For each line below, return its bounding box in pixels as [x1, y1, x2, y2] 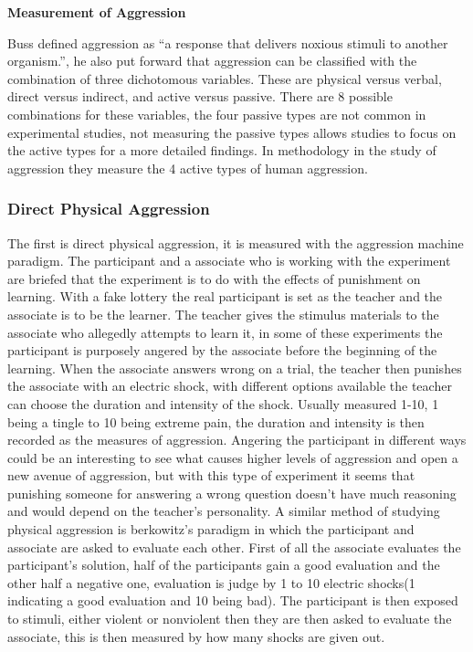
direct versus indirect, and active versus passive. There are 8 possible [7, 87, 393, 106]
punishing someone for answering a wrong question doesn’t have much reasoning [7, 483, 457, 502]
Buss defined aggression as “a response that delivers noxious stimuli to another [7, 33, 448, 52]
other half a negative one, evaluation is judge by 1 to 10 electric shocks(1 [7, 573, 415, 592]
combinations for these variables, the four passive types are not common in [7, 104, 426, 123]
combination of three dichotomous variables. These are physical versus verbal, [7, 68, 442, 88]
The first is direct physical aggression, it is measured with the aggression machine [7, 233, 464, 252]
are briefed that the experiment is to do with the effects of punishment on [7, 268, 421, 288]
